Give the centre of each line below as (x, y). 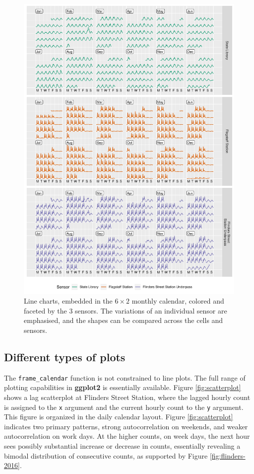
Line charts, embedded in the (68, 301)
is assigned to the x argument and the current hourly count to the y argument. (124, 407)
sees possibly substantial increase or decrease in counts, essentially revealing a (122, 446)
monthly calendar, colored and (178, 301)
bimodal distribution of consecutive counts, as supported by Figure (106, 455)
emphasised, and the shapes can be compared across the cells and (124, 320)
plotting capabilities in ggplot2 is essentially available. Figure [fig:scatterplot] (123, 387)
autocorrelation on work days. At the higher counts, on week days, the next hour (127, 436)
